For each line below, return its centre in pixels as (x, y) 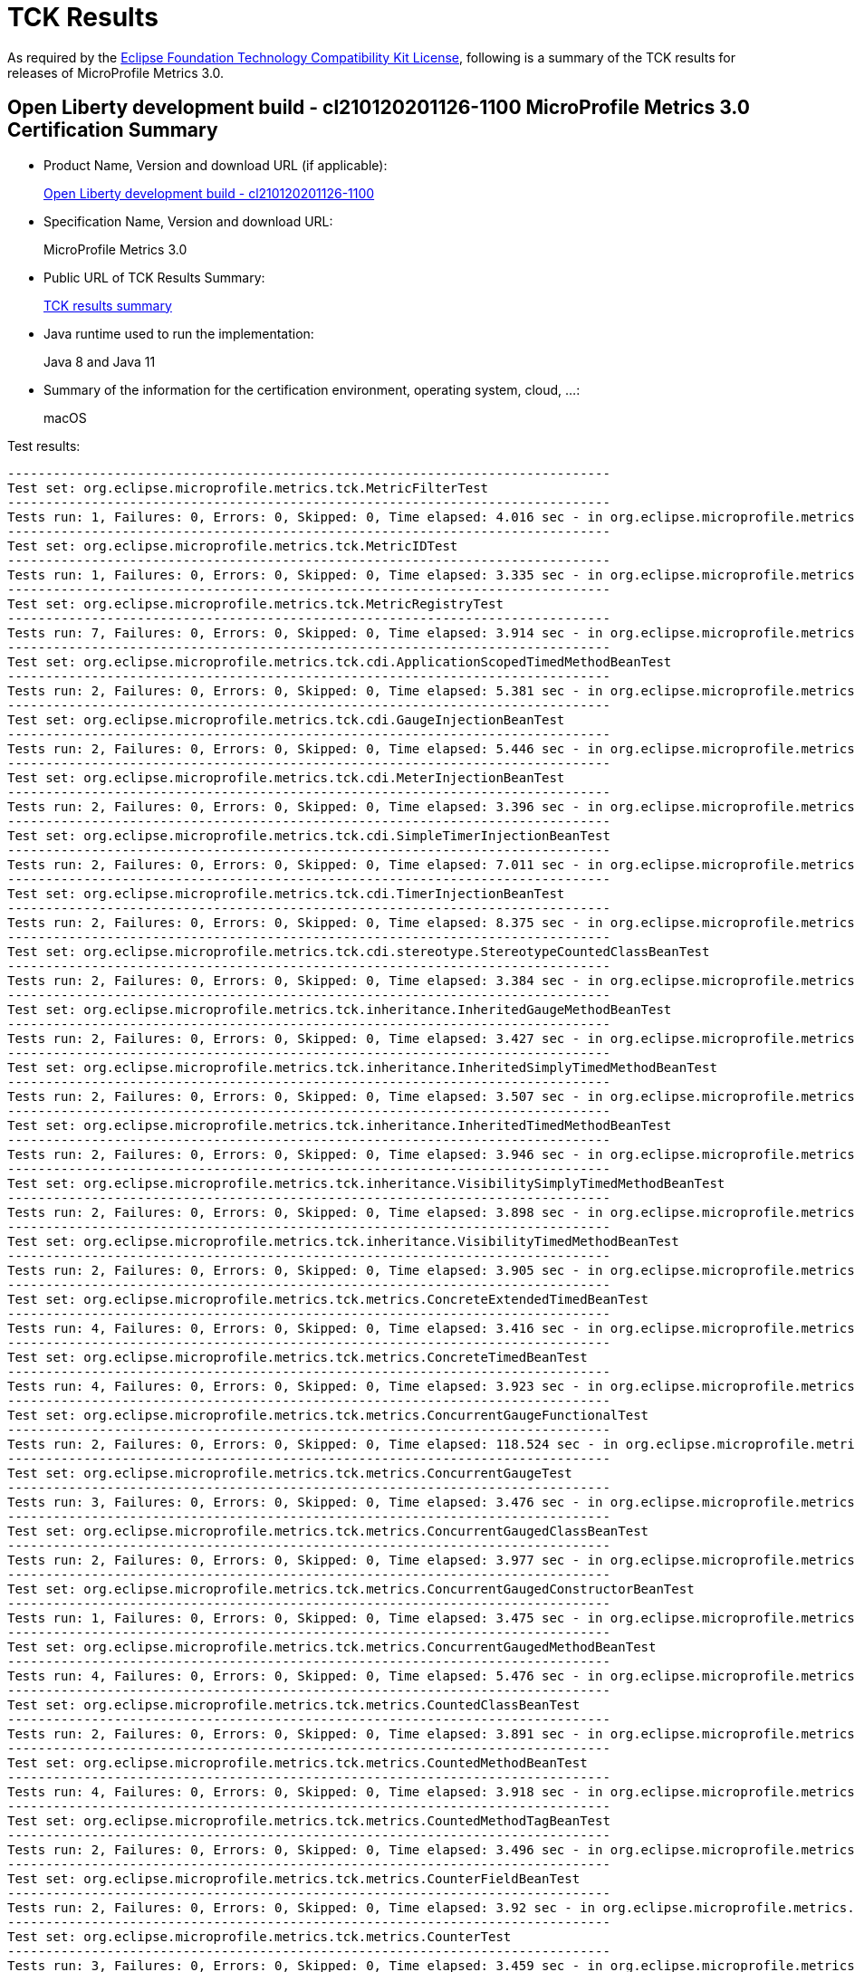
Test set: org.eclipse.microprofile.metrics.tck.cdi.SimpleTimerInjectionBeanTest (309, 835)
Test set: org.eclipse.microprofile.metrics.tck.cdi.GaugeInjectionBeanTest (286, 719)
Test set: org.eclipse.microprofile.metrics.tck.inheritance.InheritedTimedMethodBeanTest (340, 1125)
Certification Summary (113, 130)
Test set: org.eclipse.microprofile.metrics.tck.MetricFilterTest (248, 488)
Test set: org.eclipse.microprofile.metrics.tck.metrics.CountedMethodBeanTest (298, 1762)
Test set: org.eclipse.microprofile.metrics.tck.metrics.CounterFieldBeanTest (294, 1878)
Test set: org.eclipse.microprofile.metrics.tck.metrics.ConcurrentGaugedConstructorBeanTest (351, 1589)
